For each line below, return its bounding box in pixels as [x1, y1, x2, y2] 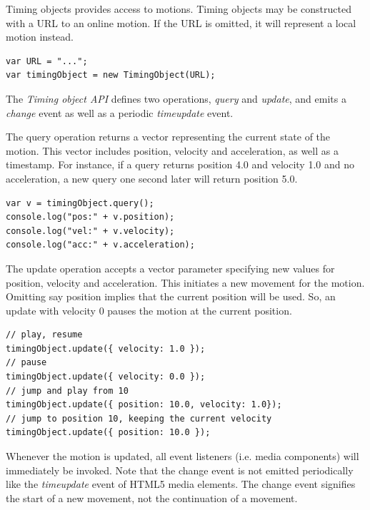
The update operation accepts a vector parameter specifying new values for [6, 260, 335, 275]
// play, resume [6, 330, 83, 340]
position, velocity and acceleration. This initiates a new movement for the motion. [6, 275, 365, 290]
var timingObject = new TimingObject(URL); [6, 70, 216, 81]
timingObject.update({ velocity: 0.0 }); [6, 372, 206, 382]
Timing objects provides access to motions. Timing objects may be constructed [6, 1, 351, 16]
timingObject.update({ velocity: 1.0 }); [6, 343, 206, 354]
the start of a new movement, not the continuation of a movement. [6, 490, 298, 505]
